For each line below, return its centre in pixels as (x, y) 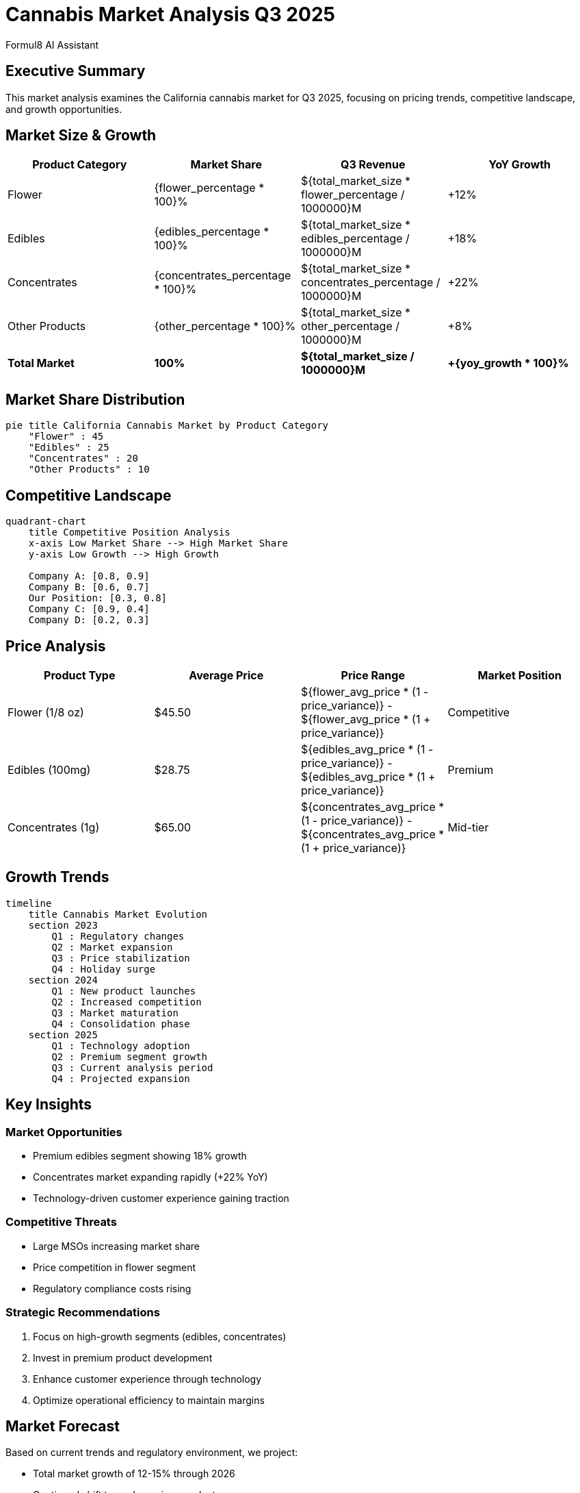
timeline (29, 903)
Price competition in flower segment (115, 1267)
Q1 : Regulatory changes (118, 936)
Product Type (80, 675)
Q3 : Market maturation (115, 1013)
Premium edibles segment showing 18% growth (140, 1156)
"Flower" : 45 (66, 437)
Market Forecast (63, 1426)
